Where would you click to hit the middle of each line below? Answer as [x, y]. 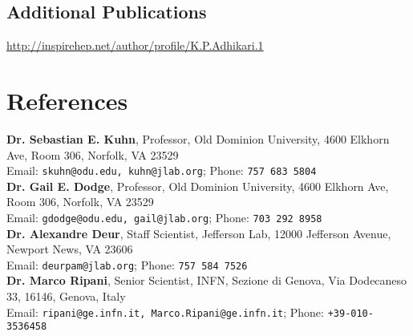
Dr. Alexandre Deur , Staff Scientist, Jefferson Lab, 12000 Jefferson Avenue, [199, 233]
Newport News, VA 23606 [70, 249]
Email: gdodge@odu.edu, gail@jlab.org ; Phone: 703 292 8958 [164, 217]
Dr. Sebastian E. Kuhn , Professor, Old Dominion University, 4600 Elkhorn [198, 138]
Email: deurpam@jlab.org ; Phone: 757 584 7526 [127, 264]
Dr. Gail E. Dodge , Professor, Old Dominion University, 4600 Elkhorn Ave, [198, 186]
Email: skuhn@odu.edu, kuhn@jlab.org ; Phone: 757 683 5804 [162, 170]
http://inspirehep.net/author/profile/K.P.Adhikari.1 [135, 45]
